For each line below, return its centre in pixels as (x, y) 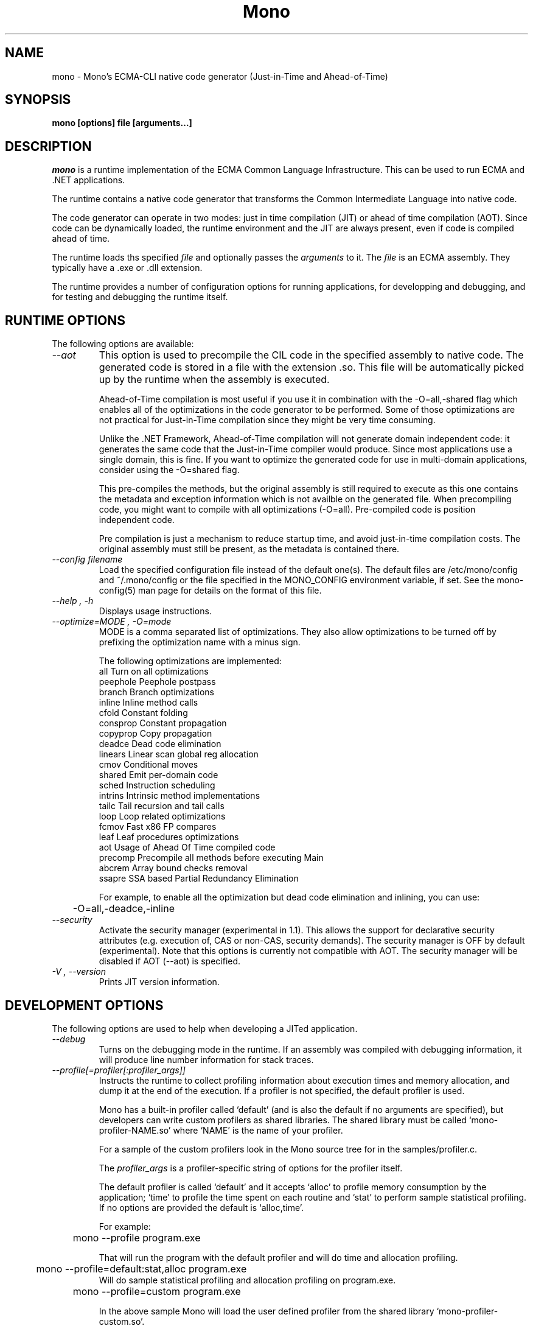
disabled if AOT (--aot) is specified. (170, 961)
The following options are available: (123, 344)
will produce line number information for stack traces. (206, 1059)
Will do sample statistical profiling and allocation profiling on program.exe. (247, 1280)
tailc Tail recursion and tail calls (162, 806)
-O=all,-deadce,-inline (124, 909)
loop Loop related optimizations (162, 816)
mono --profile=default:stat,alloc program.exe (141, 1268)
